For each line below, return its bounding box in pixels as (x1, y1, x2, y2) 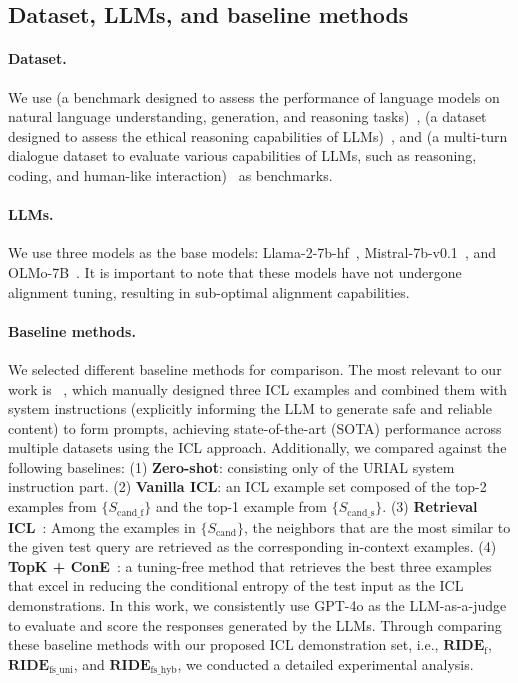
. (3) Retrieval (382, 496, 478, 517)
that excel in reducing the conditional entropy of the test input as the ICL (8, 575, 464, 596)
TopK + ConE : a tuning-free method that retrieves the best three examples (8, 555, 492, 576)
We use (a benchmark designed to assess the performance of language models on (8, 86, 500, 107)
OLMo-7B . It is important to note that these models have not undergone (8, 261, 462, 282)
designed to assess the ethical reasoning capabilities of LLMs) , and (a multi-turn (8, 125, 508, 146)
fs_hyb (150, 665, 177, 676)
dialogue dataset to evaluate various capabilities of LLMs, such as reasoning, (8, 145, 477, 166)
